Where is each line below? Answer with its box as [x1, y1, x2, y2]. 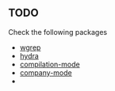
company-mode [19, 67, 73, 78]
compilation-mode [19, 59, 81, 69]
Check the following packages [8, 27, 108, 36]
